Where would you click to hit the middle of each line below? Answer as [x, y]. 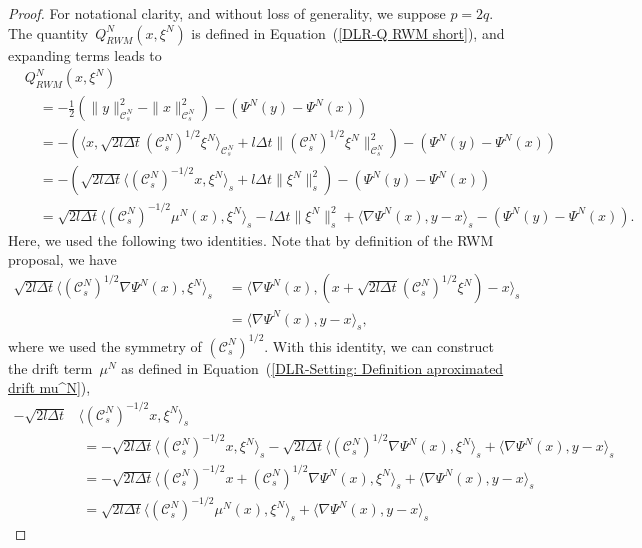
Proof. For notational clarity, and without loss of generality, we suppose [227, 13]
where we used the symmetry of [105, 345]
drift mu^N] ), [49, 387]
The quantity [48, 32]
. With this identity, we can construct [379, 345]
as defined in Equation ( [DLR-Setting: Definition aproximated [312, 367]
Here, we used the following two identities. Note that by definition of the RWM [251, 239]
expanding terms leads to [85, 54]
